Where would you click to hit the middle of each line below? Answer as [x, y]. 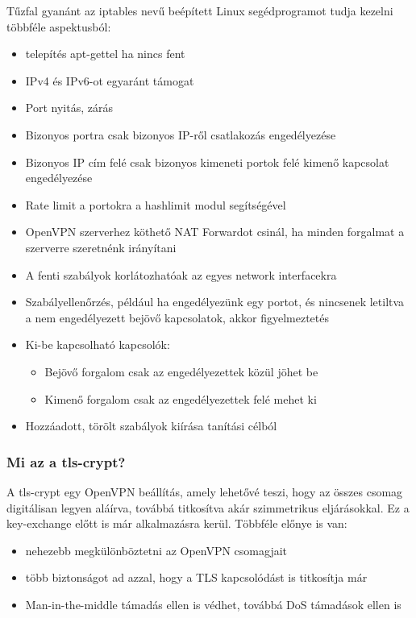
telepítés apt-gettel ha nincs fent [105, 54]
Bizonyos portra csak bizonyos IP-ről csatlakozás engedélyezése [181, 134]
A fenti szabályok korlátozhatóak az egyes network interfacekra [181, 274]
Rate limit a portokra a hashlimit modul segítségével [156, 204]
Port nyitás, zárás [69, 108]
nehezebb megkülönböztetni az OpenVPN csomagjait [156, 550]
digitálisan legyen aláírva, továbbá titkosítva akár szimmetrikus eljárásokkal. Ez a [208, 507]
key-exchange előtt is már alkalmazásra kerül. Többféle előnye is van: [177, 523]
